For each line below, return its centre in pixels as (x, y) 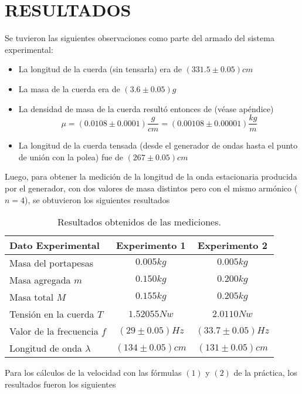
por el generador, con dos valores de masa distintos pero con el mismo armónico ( (151, 188)
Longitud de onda (46, 348)
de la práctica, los (265, 373)
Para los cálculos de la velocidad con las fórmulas (93, 373)
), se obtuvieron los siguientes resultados (97, 199)
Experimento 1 (151, 245)
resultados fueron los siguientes (60, 384)
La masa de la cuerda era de (69, 88)
